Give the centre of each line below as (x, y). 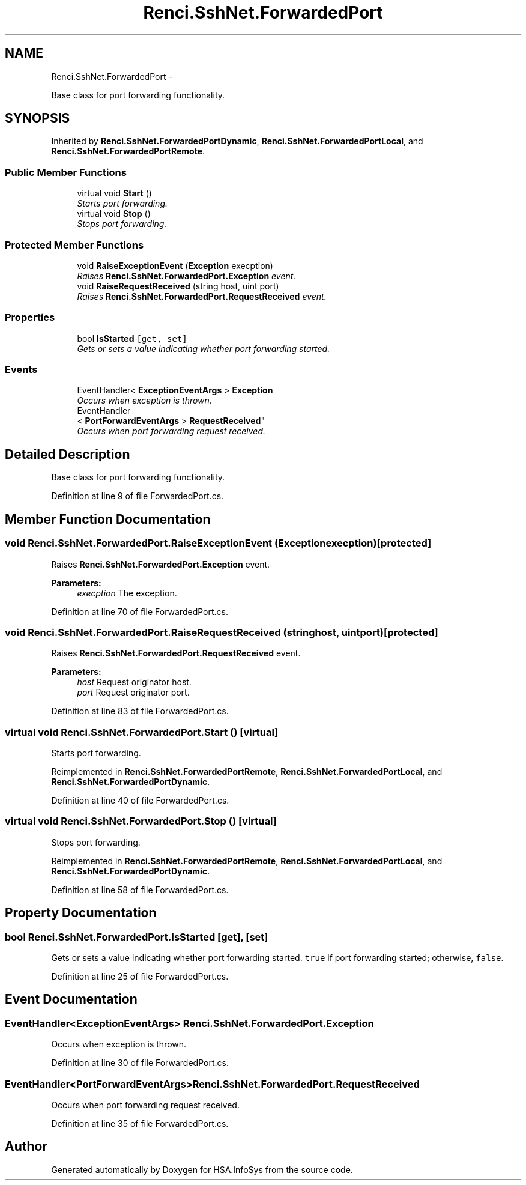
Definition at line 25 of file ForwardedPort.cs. (140, 976)
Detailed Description (68, 454)
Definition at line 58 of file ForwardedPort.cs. (140, 890)
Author (26, 1147)
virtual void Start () (114, 193)
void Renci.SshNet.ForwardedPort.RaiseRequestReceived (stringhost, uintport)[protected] (222, 632)
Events (21, 370)
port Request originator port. (133, 693)
